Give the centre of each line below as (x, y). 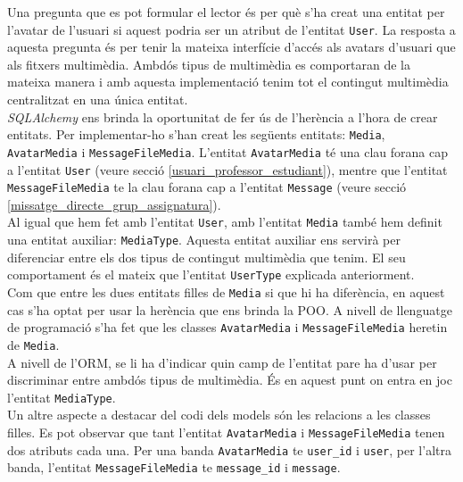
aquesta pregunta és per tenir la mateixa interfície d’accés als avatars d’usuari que (231, 47)
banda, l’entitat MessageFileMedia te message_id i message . (174, 467)
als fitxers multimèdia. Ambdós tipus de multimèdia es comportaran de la (209, 64)
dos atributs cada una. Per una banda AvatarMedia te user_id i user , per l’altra (229, 449)
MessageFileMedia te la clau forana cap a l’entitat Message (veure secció (207, 187)
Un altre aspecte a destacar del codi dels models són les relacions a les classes (219, 415)
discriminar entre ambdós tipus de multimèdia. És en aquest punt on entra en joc (230, 380)
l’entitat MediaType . (62, 397)
